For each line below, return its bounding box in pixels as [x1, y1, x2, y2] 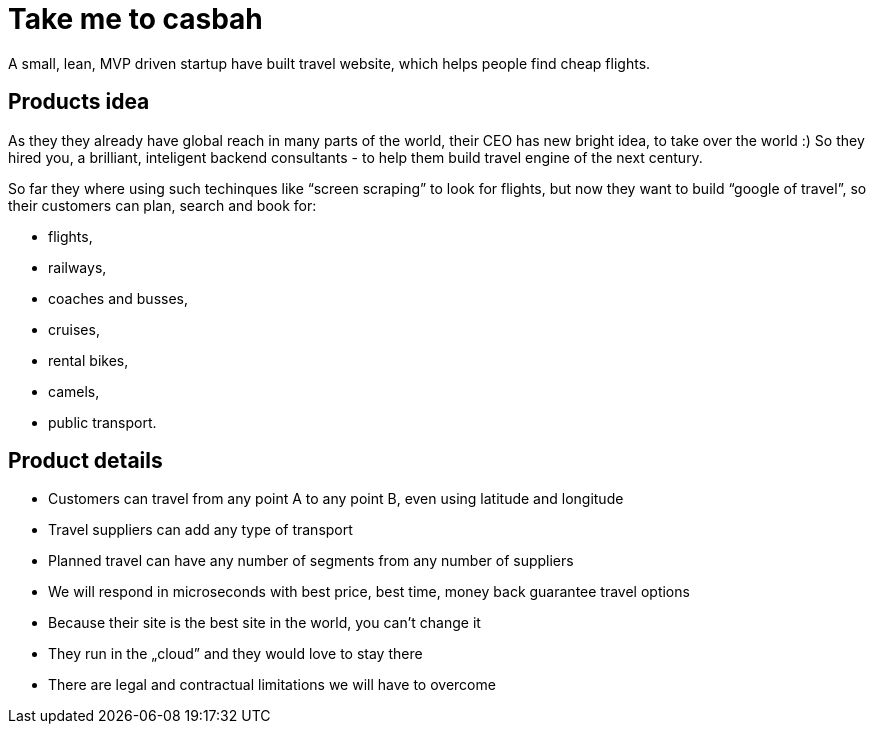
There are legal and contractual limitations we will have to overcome [48, 676, 496, 694]
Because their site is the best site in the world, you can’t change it [48, 614, 481, 632]
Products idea [8, 89, 150, 115]
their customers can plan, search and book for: [8, 196, 317, 214]
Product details [8, 448, 163, 474]
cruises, [48, 320, 100, 338]
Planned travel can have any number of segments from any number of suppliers [48, 552, 574, 570]
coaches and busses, [48, 289, 189, 307]
